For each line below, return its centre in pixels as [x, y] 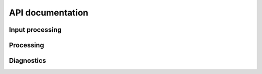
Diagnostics [27, 61]
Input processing [35, 30]
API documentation [49, 13]
